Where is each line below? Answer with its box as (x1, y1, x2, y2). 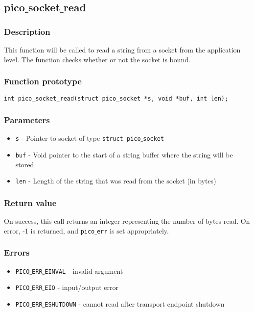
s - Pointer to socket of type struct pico (15, 133, 141, 143)
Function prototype (4, 75, 82, 87)
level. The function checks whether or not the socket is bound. (4, 54, 191, 64)
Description (4, 25, 50, 37)
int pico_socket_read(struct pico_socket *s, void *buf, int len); (4, 95, 229, 103)
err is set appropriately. (96, 225, 169, 235)
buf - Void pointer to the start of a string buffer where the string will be (15, 149, 233, 159)
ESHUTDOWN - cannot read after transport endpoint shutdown (45, 298, 225, 309)
